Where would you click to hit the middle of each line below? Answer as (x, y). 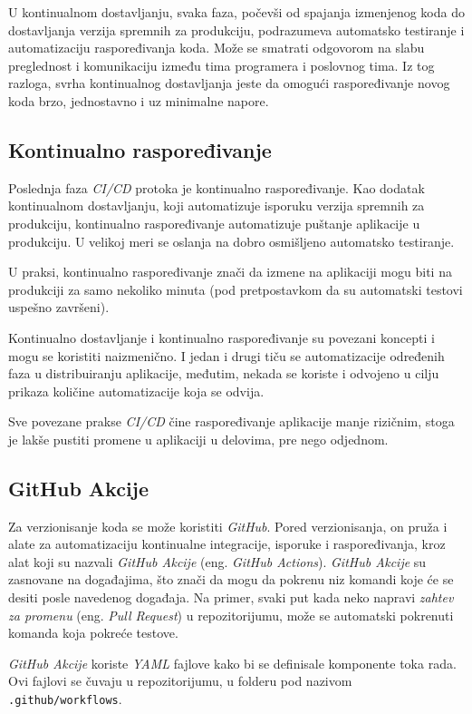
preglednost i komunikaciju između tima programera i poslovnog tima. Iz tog (222, 65)
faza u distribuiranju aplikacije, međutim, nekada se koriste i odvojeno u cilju (224, 373)
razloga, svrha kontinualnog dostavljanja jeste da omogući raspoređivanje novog (229, 83)
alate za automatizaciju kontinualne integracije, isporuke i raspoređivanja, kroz (227, 544)
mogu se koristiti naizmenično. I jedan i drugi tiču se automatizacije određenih (226, 355)
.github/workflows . (65, 699)
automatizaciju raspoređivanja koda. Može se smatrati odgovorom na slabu (217, 48)
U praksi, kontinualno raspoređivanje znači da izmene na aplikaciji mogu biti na (230, 272)
